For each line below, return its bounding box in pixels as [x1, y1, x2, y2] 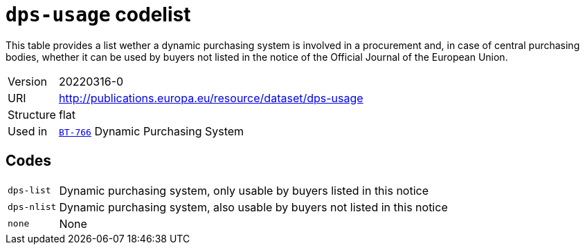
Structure [8, 107, 56, 122]
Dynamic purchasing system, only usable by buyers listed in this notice [59, 183, 429, 198]
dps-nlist [8, 202, 57, 213]
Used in [8, 124, 48, 138]
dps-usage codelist [6, 3, 191, 26]
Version [8, 74, 47, 88]
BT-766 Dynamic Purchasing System [58, 124, 244, 138]
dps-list [8, 185, 51, 196]
